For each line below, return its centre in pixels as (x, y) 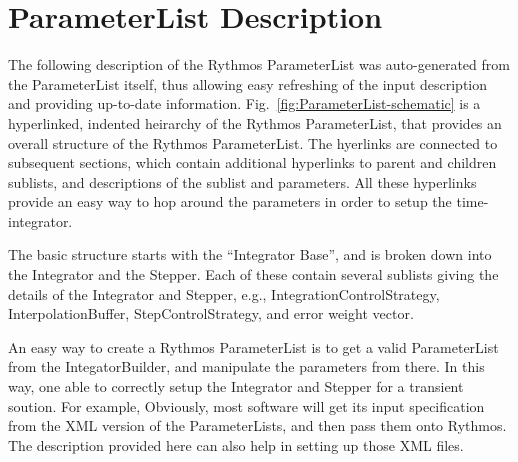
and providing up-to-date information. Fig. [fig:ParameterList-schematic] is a (244, 103)
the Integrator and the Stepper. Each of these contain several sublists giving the (253, 274)
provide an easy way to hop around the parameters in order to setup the (230, 201)
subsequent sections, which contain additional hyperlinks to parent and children (252, 162)
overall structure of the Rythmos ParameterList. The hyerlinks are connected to (253, 142)
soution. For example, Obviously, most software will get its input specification (246, 405)
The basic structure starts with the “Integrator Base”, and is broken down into (250, 254)
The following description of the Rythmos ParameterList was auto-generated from (259, 64)
